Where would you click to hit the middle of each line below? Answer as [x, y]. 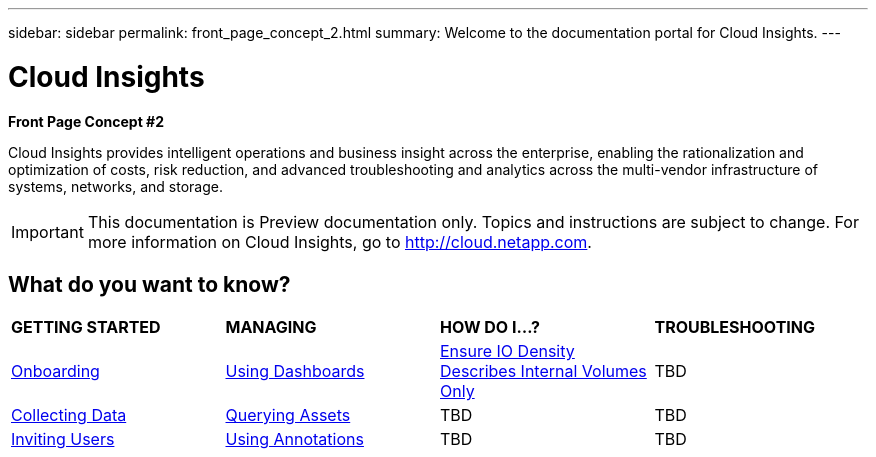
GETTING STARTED [86, 327]
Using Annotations [294, 439]
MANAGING [271, 327]
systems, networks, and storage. [116, 186]
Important [47, 231]
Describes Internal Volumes [543, 371]
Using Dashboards [295, 371]
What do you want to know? [149, 284]
